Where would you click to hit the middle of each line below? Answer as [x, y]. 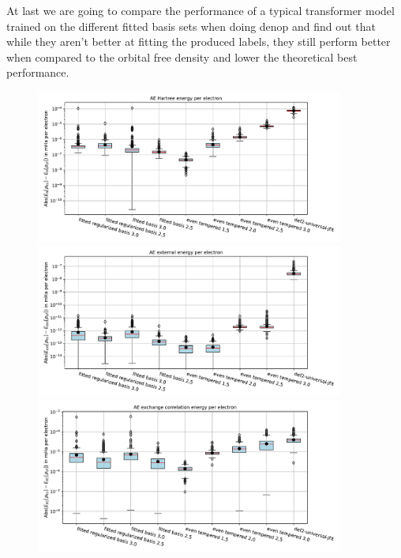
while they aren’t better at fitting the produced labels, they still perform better [199, 41]
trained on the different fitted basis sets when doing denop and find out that [191, 26]
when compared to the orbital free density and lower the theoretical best [182, 57]
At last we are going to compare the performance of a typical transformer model [200, 10]
